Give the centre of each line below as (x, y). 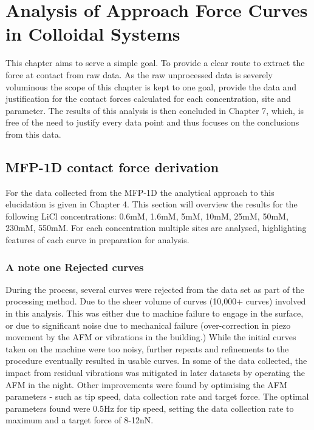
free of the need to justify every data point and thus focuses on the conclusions (152, 122)
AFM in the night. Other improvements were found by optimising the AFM (146, 384)
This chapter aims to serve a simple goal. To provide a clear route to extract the (155, 63)
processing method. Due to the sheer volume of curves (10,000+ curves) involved (156, 301)
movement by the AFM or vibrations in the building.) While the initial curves (151, 337)
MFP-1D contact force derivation (112, 166)
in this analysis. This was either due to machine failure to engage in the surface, (155, 313)
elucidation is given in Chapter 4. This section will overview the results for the (152, 204)
